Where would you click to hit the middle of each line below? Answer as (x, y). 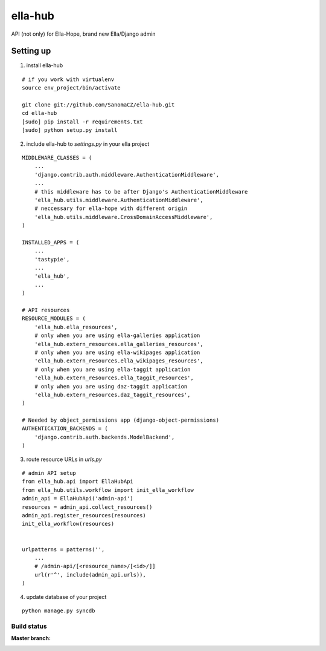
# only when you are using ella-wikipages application (117, 352)
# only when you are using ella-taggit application (112, 369)
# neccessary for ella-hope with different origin (111, 208)
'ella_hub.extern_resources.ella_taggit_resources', (114, 378)
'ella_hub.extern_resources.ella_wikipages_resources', (119, 361)
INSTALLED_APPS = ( (51, 242)
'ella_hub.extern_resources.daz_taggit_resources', (112, 394)
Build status (29, 626)
